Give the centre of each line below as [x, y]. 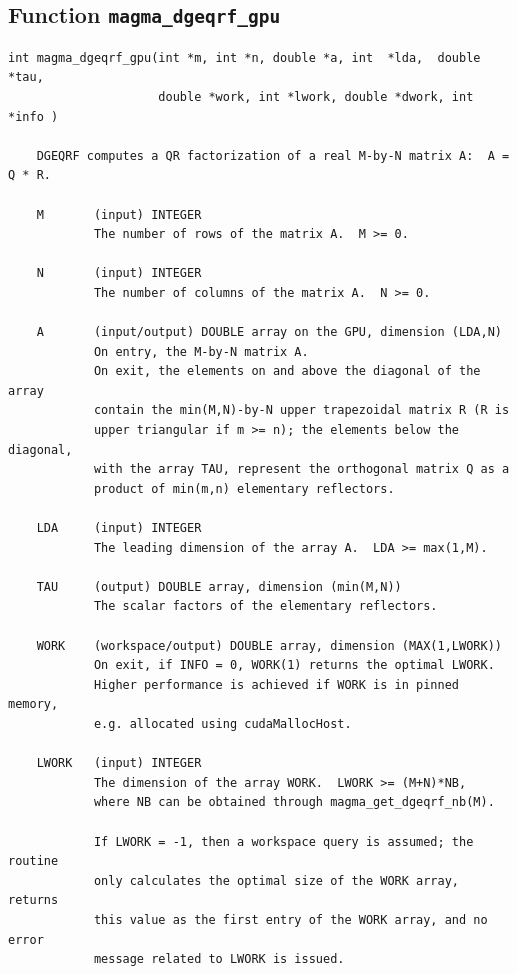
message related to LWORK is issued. [219, 959]
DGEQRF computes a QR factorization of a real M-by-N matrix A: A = [273, 155]
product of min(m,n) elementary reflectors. [244, 488]
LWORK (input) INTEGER [119, 763]
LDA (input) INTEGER [119, 528]
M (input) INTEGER [119, 214]
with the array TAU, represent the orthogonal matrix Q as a [301, 469]
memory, [33, 704]
